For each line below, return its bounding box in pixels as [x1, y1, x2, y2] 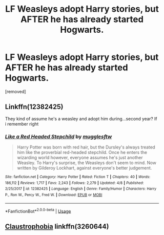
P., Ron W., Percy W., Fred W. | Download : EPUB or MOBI [5, 192, 102, 197]
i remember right [5, 121, 39, 127]
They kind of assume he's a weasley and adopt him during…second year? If [5, 116, 157, 122]
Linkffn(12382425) [5, 103, 63, 111]
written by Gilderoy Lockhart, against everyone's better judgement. [17, 165, 152, 171]
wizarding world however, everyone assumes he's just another [17, 155, 143, 161]
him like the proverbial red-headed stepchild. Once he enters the [17, 150, 147, 155]
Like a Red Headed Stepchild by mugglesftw [5, 133, 112, 140]
